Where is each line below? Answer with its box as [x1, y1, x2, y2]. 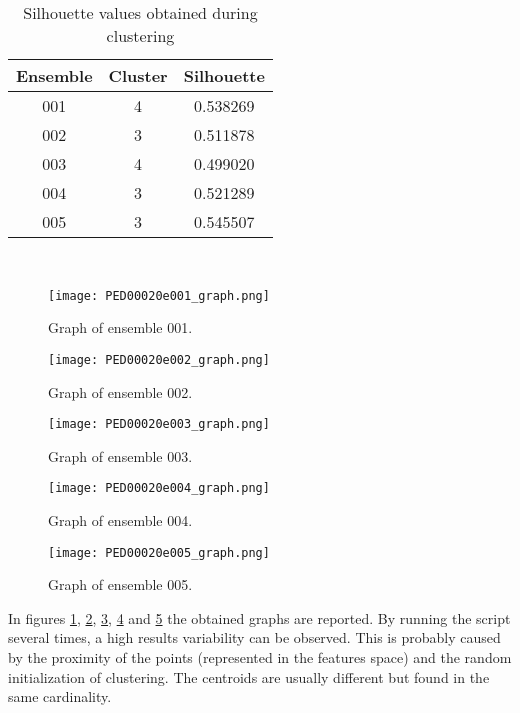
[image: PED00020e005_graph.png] [48, 545, 270, 560]
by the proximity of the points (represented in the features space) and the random [8, 647, 512, 668]
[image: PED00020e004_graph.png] [48, 481, 270, 496]
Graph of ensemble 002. [48, 381, 193, 402]
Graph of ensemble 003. [48, 445, 193, 466]
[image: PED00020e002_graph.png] [48, 352, 270, 367]
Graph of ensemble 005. [48, 574, 193, 595]
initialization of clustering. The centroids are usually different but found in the [8, 666, 490, 687]
